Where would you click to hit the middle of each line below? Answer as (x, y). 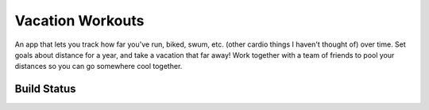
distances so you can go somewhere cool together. (99, 66)
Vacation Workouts (79, 21)
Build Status (45, 89)
